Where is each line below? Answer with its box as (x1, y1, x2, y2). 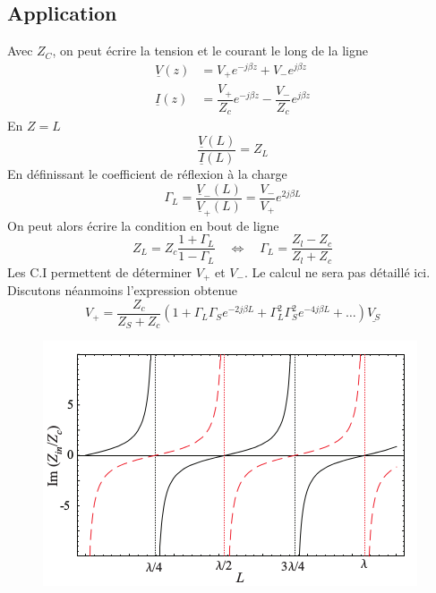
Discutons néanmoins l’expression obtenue (7, 281, 237, 300)
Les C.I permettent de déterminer (7, 262, 192, 281)
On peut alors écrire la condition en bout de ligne (7, 216, 279, 234)
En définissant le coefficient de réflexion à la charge (7, 164, 287, 182)
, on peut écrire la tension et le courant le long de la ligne (52, 41, 368, 60)
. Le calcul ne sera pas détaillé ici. (244, 262, 431, 281)
